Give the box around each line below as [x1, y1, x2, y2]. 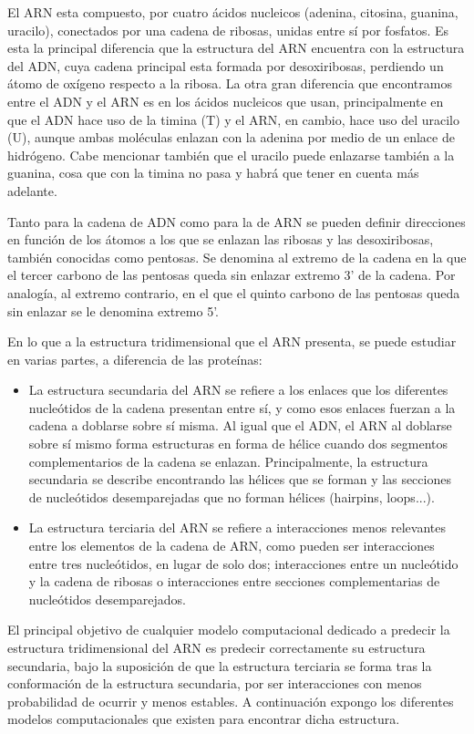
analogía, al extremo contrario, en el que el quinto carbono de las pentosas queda [7, 283, 460, 302]
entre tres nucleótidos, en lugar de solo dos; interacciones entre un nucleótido [28, 553, 459, 573]
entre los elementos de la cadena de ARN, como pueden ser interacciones [28, 536, 435, 555]
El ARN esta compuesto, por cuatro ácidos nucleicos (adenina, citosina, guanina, [7, 3, 459, 21]
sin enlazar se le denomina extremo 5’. [7, 301, 219, 320]
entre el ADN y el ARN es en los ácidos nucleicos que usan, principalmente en [7, 91, 444, 110]
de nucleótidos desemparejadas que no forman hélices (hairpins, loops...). [28, 487, 435, 506]
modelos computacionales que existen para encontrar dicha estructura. [7, 709, 400, 729]
